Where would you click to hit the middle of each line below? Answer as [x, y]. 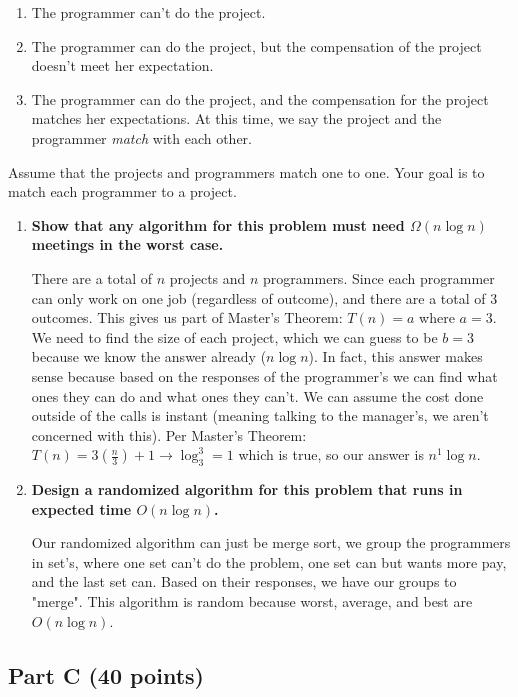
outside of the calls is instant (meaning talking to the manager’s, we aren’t [260, 415]
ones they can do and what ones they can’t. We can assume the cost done [257, 395]
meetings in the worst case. [127, 244]
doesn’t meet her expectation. [122, 65]
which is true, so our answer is [331, 454]
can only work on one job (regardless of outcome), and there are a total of [258, 297]
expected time [81, 508]
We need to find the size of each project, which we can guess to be [234, 336]
